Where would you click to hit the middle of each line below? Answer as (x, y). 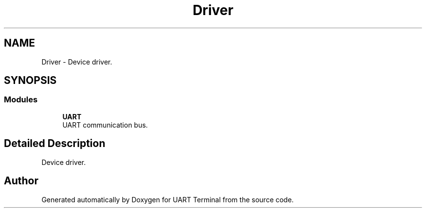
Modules (21, 100)
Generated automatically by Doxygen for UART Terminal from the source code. (168, 199)
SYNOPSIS (30, 81)
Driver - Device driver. (77, 62)
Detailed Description (55, 144)
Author (21, 181)
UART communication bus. (105, 125)
